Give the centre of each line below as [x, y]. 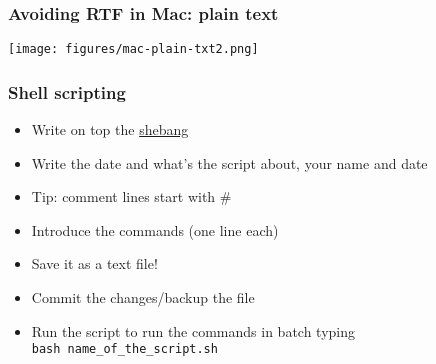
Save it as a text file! [94, 263]
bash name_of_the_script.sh [124, 349]
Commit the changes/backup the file [143, 297]
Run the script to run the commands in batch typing [193, 330]
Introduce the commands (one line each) [155, 229]
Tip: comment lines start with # [131, 196]
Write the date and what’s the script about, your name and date [229, 162]
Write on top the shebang [110, 129]
